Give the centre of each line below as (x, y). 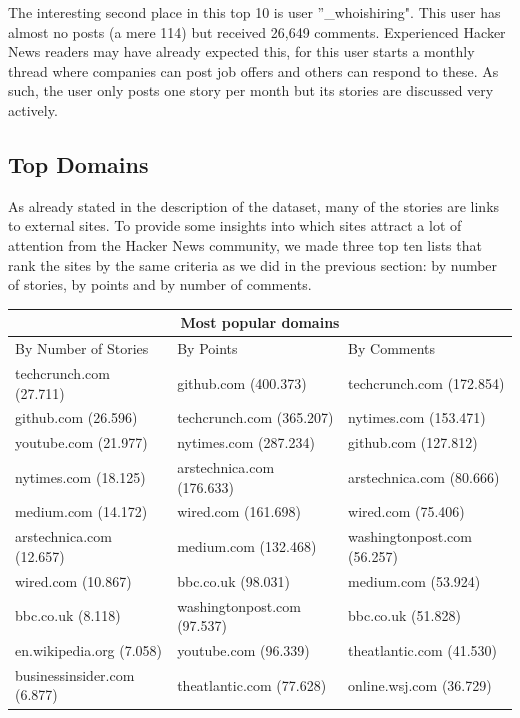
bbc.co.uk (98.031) (233, 580)
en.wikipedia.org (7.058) (89, 650)
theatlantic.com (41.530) (423, 650)
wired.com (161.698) (239, 511)
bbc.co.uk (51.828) (404, 615)
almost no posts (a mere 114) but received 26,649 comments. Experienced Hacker (257, 31)
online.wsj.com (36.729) (420, 684)
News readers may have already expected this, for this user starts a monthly (241, 51)
